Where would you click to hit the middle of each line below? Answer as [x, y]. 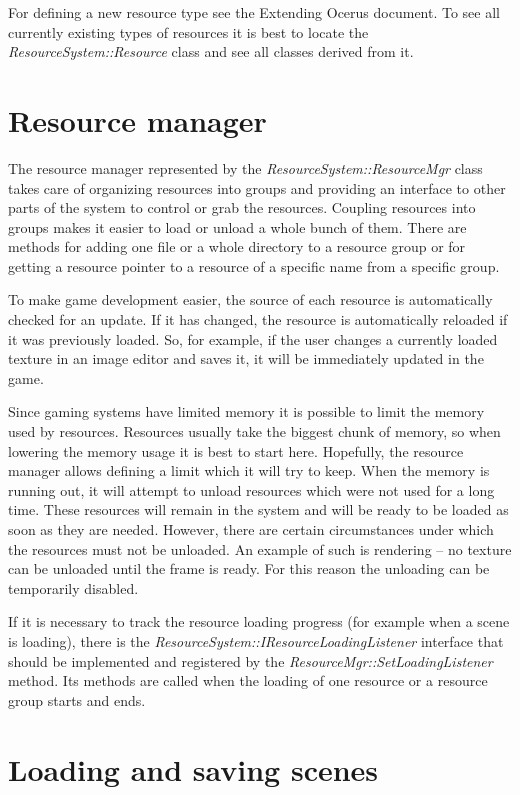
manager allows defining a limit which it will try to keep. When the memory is [249, 470]
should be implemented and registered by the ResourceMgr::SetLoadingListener [250, 660]
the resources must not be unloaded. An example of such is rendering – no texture [260, 548]
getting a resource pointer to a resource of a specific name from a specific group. [254, 265]
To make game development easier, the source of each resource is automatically [250, 299]
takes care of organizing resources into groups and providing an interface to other [257, 187]
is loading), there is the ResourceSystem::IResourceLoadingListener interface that [256, 640]
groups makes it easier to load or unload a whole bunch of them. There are [237, 226]
